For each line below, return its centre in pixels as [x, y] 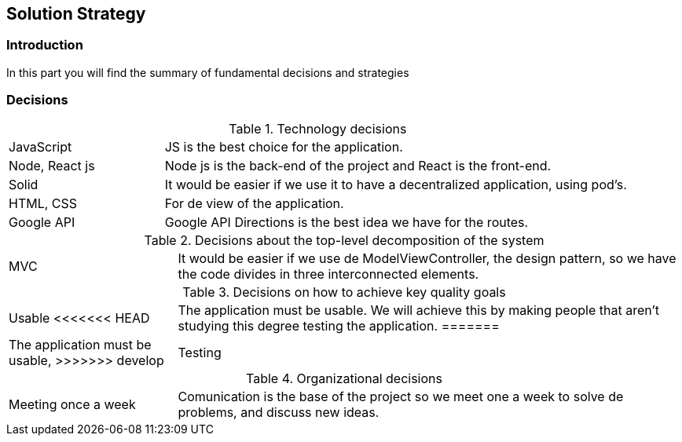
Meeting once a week [72, 404]
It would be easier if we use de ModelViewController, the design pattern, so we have [427, 258]
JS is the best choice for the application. [284, 146]
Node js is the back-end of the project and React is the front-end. [358, 165]
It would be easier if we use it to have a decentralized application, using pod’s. [396, 184]
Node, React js [52, 165]
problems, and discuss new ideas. [279, 412]
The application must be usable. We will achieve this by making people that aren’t [419, 310]
